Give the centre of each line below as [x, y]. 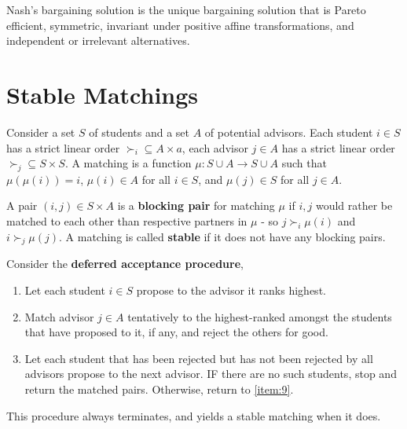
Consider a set [41, 132]
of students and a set [139, 132]
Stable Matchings [103, 94]
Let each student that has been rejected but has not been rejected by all [199, 358]
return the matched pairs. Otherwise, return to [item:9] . [159, 389]
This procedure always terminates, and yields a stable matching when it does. [194, 415]
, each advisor [215, 147]
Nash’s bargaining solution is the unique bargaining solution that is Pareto [186, 9]
